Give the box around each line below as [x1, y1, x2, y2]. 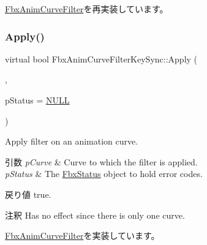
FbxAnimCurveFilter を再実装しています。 [5, 2, 168, 15]
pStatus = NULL [5, 94, 70, 106]
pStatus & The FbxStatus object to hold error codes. [5, 167, 203, 180]
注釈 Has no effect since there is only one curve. [5, 208, 185, 221]
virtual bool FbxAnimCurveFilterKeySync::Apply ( [5, 52, 198, 65]
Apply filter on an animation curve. [5, 135, 138, 148]
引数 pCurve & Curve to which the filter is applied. [5, 155, 198, 168]
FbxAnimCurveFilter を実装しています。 [5, 229, 160, 242]
